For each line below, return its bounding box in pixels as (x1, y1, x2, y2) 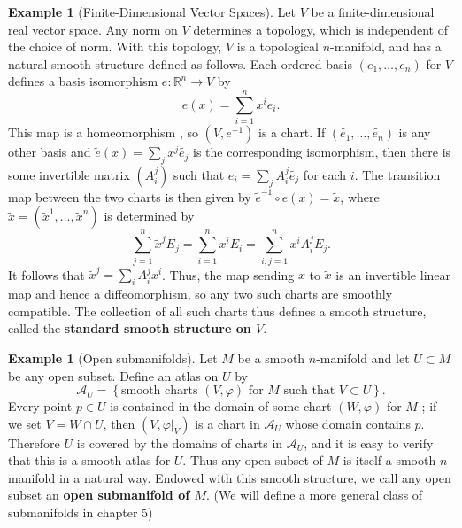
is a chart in (195, 414, 260, 432)
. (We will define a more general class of (206, 485, 423, 504)
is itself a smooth (343, 451, 436, 470)
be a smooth (237, 348, 305, 367)
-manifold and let (316, 348, 410, 367)
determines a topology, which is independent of (193, 19, 448, 38)
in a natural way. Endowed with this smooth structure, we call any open (58, 468, 451, 486)
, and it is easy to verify (304, 433, 434, 452)
